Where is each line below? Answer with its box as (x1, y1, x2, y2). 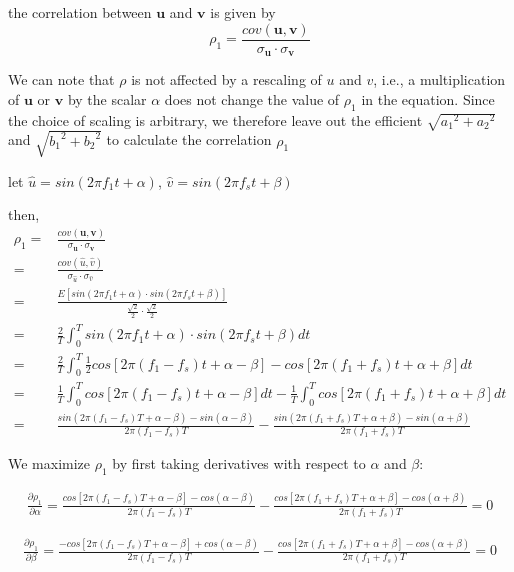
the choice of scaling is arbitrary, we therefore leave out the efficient (8, 109, 423, 130)
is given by (210, 2, 276, 22)
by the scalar (67, 88, 147, 109)
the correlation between (8, 2, 152, 22)
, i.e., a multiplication (373, 69, 506, 90)
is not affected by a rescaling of (131, 69, 322, 90)
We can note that (8, 69, 115, 90)
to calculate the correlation (106, 129, 272, 150)
